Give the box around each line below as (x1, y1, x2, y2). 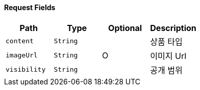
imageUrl (6, 51, 38, 59)
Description (150, 22, 196, 33)
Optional (108, 22, 142, 33)
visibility (6, 66, 46, 74)
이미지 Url (150, 50, 187, 61)
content (6, 37, 34, 45)
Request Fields (4, 3, 56, 12)
